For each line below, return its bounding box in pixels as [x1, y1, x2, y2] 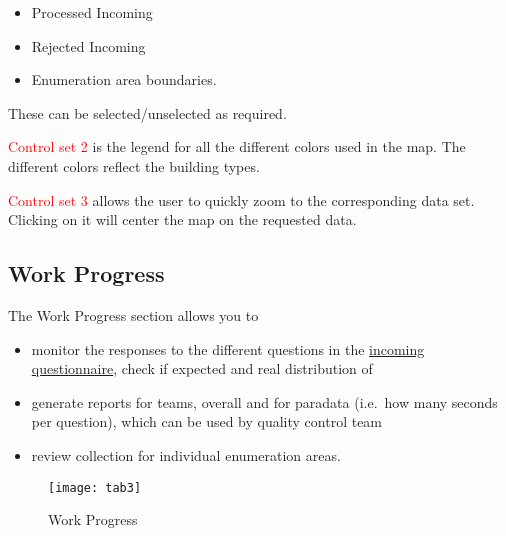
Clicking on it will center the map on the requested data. [8, 209, 357, 230]
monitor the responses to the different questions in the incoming [31, 338, 425, 359]
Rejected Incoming [31, 35, 146, 56]
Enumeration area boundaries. [31, 69, 217, 90]
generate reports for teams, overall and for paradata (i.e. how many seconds [31, 391, 498, 412]
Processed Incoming [31, 2, 153, 22]
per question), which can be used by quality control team [31, 411, 383, 432]
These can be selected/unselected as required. [8, 102, 287, 123]
